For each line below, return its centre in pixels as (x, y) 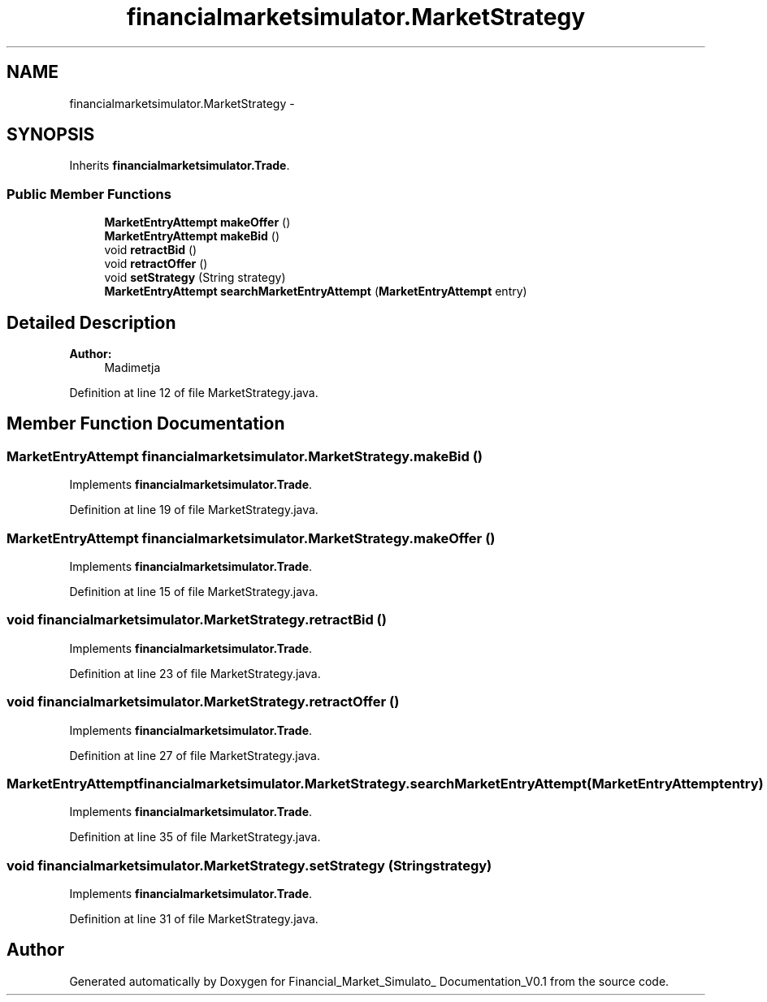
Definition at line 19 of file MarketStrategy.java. (194, 510)
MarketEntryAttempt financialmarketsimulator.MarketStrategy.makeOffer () (251, 538)
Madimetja (132, 368)
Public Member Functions (89, 194)
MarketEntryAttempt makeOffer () (197, 222)
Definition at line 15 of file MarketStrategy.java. (194, 592)
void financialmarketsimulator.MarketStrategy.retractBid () (197, 620)
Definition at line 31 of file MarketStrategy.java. (194, 919)
